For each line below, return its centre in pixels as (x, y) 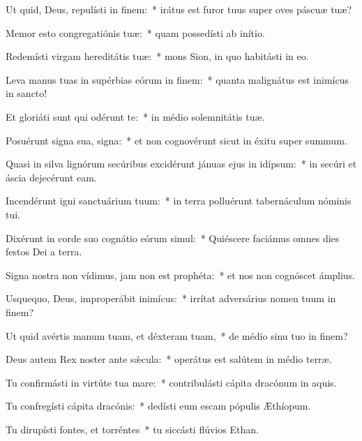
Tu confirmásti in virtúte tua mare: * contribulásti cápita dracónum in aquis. (171, 382)
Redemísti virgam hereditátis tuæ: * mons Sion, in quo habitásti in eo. (157, 56)
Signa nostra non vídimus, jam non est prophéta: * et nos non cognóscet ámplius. (181, 275)
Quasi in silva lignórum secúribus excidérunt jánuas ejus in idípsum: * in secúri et (181, 164)
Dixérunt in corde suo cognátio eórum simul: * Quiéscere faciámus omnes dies (173, 238)
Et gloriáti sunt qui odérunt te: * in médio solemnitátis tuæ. (135, 116)
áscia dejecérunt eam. (51, 177)
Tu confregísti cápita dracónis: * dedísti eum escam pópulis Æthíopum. (158, 406)
